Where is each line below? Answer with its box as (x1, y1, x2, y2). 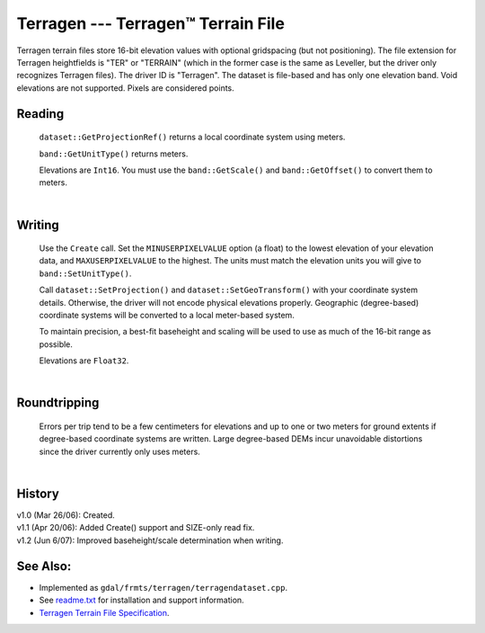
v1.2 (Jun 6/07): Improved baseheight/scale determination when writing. (16, 535, 284, 546)
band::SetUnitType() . (39, 268, 132, 279)
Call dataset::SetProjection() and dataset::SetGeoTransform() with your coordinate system (39, 284, 418, 296)
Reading (16, 106, 65, 121)
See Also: (16, 558, 72, 574)
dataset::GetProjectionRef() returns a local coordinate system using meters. (39, 131, 346, 143)
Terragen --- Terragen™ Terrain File (16, 13, 285, 33)
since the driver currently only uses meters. (39, 446, 201, 457)
